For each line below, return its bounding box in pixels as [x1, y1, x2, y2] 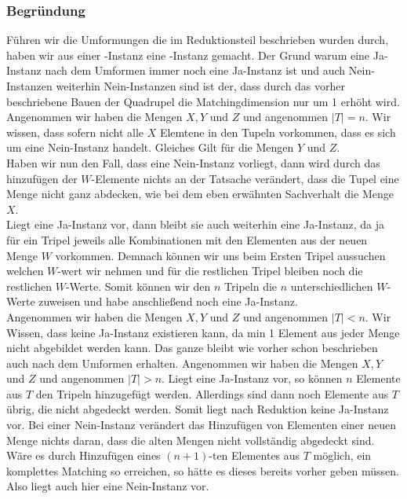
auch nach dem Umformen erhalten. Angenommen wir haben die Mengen [6, 354, 358, 371]
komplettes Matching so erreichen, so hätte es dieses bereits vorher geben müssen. [6, 462, 399, 479]
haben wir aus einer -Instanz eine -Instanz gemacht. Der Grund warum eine [6, 46, 370, 63]
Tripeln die [224, 277, 278, 294]
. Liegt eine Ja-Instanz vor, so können [162, 370, 343, 387]
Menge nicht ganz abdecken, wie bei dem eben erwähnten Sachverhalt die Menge [6, 185, 394, 202]
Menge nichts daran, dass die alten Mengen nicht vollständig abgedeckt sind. [6, 431, 375, 448]
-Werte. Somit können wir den [65, 277, 211, 294]
